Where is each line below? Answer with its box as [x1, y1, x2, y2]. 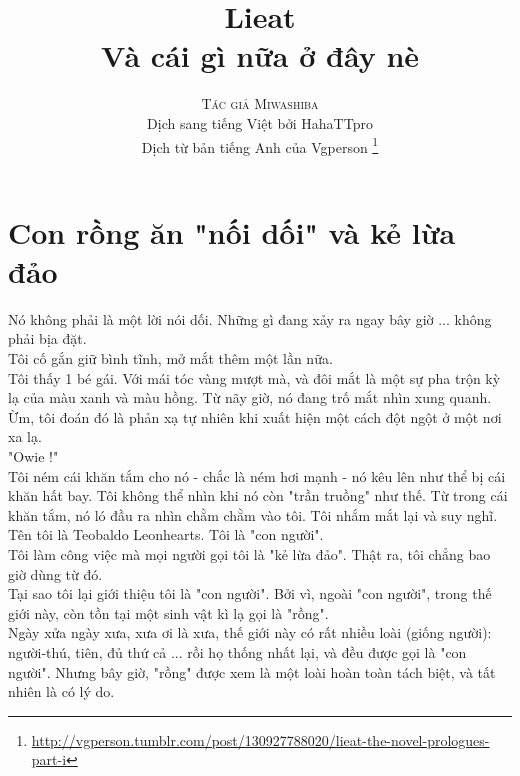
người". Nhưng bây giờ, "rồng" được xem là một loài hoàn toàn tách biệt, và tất [8, 661, 496, 682]
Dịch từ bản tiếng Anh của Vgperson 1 [141, 133, 379, 157]
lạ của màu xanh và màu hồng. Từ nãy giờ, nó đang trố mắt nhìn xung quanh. [8, 387, 492, 408]
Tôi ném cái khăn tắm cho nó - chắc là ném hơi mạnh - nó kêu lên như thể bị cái [8, 465, 506, 486]
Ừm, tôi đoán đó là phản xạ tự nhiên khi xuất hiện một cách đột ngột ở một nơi [8, 406, 502, 427]
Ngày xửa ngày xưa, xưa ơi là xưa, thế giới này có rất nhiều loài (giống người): [8, 622, 492, 643]
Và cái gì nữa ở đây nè [100, 35, 420, 76]
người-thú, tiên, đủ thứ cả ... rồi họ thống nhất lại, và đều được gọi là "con [8, 641, 467, 662]
